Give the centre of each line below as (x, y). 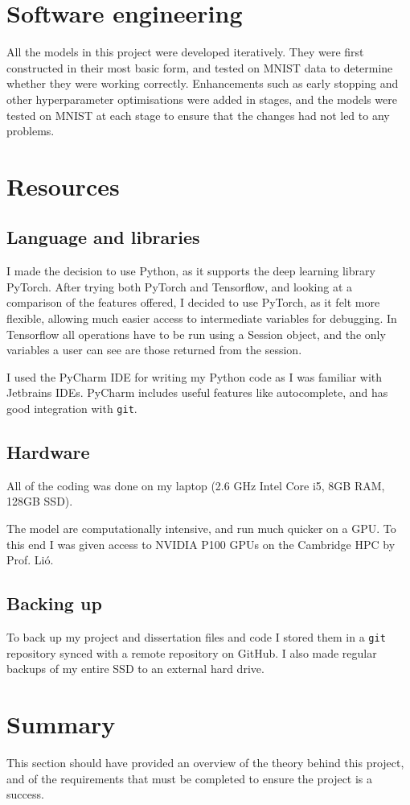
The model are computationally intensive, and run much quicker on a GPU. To (201, 528)
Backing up (54, 603)
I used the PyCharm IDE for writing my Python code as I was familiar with (195, 376)
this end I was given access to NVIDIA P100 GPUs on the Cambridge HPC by (201, 544)
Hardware (48, 452)
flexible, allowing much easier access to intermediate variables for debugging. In (202, 318)
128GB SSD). (40, 501)
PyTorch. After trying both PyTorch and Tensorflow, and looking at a (180, 286)
